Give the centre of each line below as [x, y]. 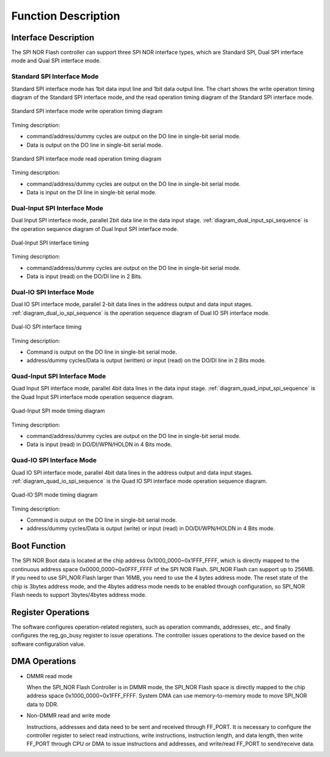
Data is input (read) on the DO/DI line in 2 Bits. [85, 276]
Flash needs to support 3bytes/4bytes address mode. [79, 594]
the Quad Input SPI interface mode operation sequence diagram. [93, 397]
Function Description [66, 16]
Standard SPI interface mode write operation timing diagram [87, 111]
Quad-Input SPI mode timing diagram [58, 411]
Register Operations [50, 612]
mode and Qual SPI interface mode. [56, 60]
